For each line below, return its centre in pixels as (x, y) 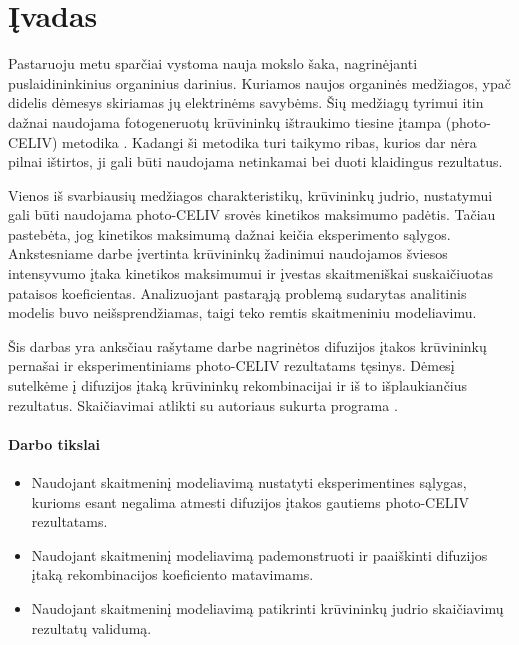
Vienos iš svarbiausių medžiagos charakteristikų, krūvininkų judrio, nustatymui (250, 194)
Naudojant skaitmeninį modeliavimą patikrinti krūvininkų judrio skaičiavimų (267, 607)
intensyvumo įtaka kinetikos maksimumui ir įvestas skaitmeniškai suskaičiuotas (250, 273)
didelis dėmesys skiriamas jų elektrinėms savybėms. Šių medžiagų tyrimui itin (246, 102)
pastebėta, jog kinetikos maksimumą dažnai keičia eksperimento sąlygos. (229, 233)
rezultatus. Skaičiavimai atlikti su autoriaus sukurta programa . (203, 404)
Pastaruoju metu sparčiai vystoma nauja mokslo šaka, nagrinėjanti (213, 63)
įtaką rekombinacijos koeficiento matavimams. (172, 574)
